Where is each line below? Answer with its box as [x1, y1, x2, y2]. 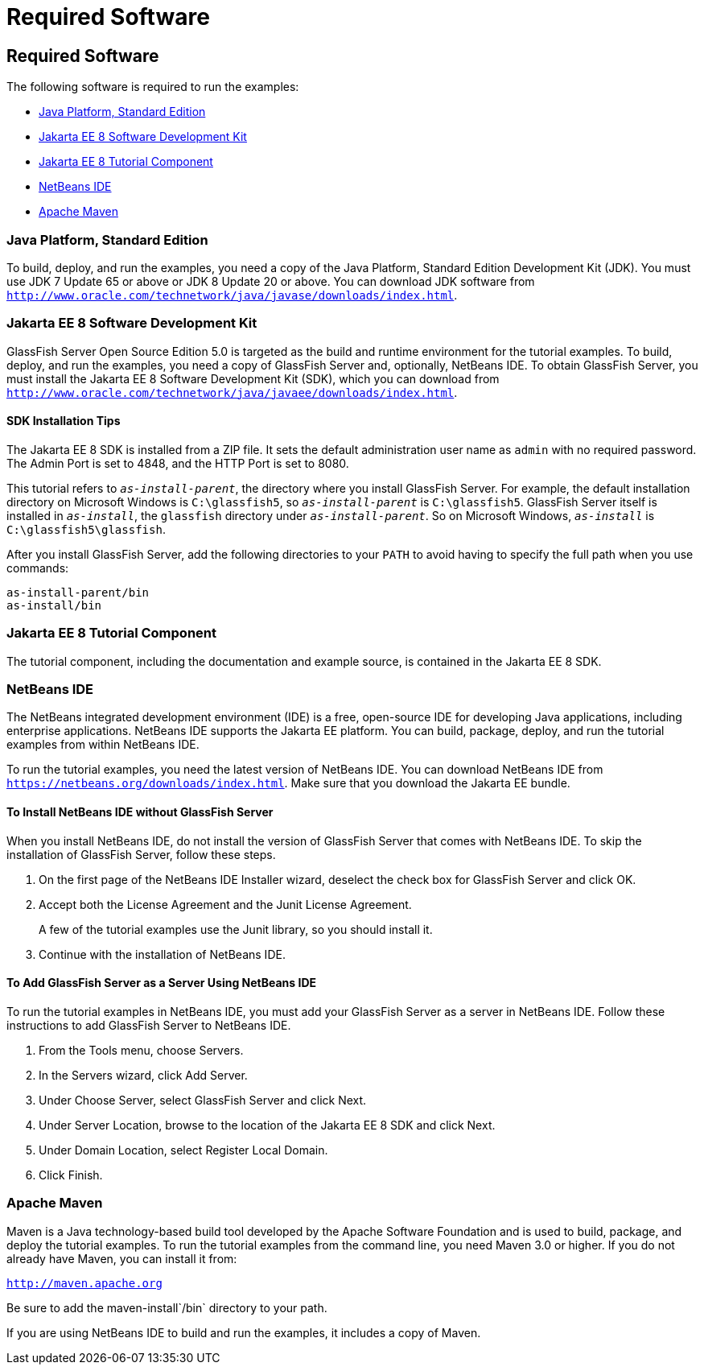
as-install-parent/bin [6, 585, 150, 599]
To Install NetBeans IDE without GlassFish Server [6, 805, 274, 819]
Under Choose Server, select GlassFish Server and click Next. [39, 1092, 367, 1107]
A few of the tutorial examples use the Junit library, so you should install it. [39, 922, 433, 936]
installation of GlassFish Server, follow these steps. [6, 847, 276, 861]
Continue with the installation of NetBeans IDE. [39, 947, 286, 961]
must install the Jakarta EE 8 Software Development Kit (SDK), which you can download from [6, 371, 500, 386]
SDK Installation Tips [6, 414, 121, 428]
